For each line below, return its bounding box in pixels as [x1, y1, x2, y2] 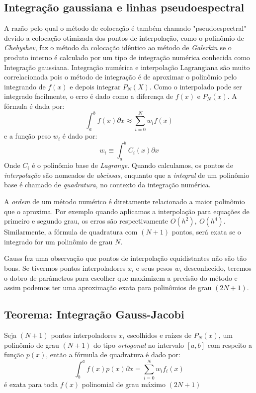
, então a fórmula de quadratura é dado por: [46, 349, 180, 360]
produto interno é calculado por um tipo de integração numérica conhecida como [4, 52, 250, 62]
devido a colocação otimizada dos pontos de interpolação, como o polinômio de [4, 32, 244, 43]
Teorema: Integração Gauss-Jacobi [4, 307, 184, 322]
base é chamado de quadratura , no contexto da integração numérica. [4, 179, 211, 190]
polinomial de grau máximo [82, 379, 166, 389]
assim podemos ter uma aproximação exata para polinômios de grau [4, 282, 212, 293]
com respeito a [207, 339, 252, 350]
